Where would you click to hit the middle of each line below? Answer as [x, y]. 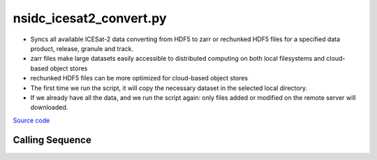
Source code [31, 120]
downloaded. [49, 108]
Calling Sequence [52, 140]
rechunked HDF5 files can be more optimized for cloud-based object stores [139, 78]
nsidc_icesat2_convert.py [90, 18]
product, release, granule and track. [82, 48]
